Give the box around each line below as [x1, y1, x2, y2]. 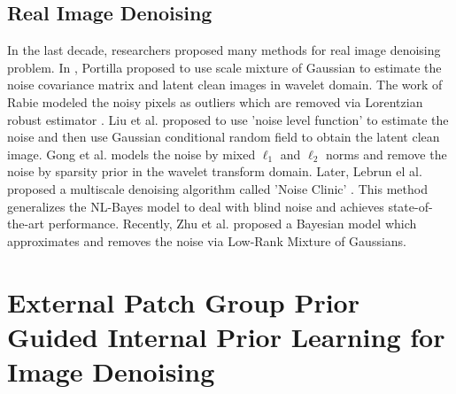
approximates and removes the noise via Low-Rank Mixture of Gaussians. [7, 231, 406, 250]
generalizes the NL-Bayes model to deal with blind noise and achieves [7, 197, 384, 215]
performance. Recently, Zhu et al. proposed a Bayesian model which [48, 214, 417, 233]
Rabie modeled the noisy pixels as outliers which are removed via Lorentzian [7, 92, 423, 111]
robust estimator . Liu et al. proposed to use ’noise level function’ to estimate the [7, 110, 449, 128]
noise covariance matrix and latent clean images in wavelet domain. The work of [7, 75, 443, 94]
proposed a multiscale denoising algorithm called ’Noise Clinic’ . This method [7, 179, 428, 197]
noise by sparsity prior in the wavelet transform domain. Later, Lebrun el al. [7, 162, 422, 181]
